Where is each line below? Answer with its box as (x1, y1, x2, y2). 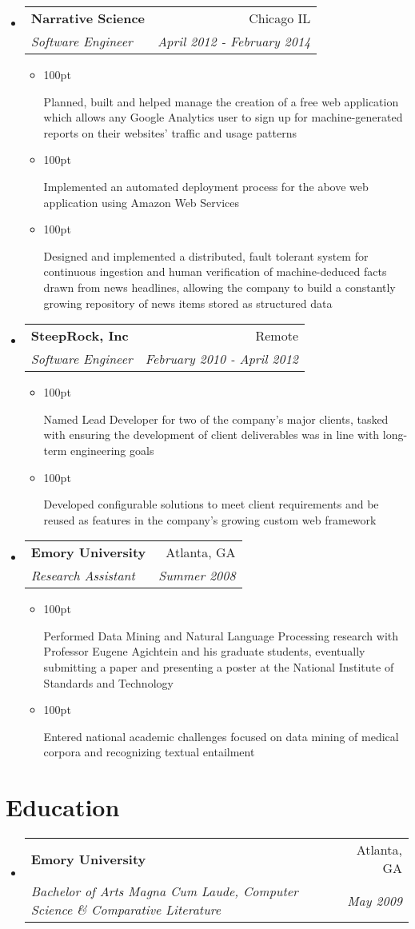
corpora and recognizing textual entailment (43, 744, 255, 760)
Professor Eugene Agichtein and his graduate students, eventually (43, 643, 365, 660)
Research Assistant (30, 566, 135, 585)
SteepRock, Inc (30, 326, 129, 345)
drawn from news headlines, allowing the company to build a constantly (43, 278, 396, 295)
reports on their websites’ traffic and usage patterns (43, 124, 297, 141)
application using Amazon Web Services (43, 193, 240, 210)
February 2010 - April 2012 (145, 349, 299, 369)
